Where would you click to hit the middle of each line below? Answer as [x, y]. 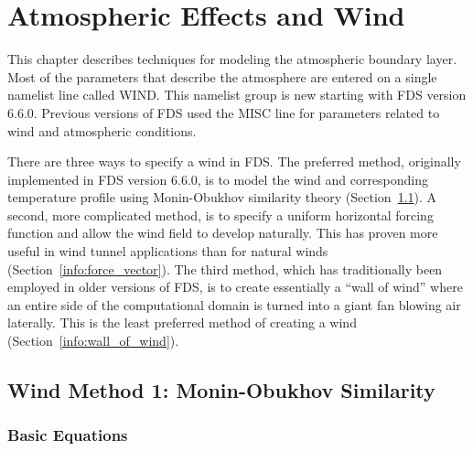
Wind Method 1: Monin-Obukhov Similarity [221, 390]
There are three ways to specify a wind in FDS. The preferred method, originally [234, 161]
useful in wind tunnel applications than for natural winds [168, 251]
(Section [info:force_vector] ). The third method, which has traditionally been [225, 268]
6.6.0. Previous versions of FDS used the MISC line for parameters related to [224, 112]
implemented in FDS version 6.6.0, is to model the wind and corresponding [218, 179]
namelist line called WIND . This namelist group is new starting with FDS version [237, 95]
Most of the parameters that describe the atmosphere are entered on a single [222, 76]
